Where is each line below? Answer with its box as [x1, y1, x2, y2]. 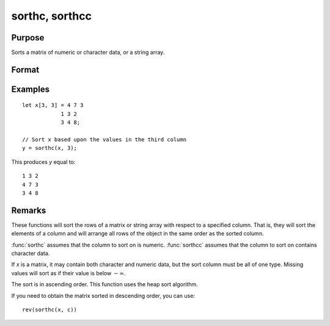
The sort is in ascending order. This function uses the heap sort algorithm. [11, 281, 198, 288]
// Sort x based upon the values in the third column [22, 136, 186, 143]
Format [11, 64, 40, 75]
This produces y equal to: [11, 158, 76, 165]
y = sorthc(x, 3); [22, 144, 78, 152]
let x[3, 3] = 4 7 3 [22, 102, 84, 109]
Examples [11, 84, 50, 94]
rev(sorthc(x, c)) [22, 306, 78, 313]
